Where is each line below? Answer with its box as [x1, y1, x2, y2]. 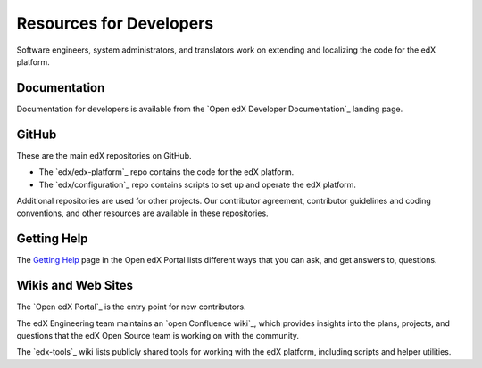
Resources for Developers [16, 13, 214, 33]
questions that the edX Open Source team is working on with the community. [16, 330, 299, 340]
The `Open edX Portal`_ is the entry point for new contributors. [16, 301, 246, 312]
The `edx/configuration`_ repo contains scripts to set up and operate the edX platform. [38, 179, 357, 190]
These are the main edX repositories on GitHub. [16, 150, 192, 160]
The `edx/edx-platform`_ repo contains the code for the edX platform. [38, 167, 295, 177]
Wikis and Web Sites [16, 278, 134, 293]
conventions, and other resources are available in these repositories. [16, 208, 269, 218]
